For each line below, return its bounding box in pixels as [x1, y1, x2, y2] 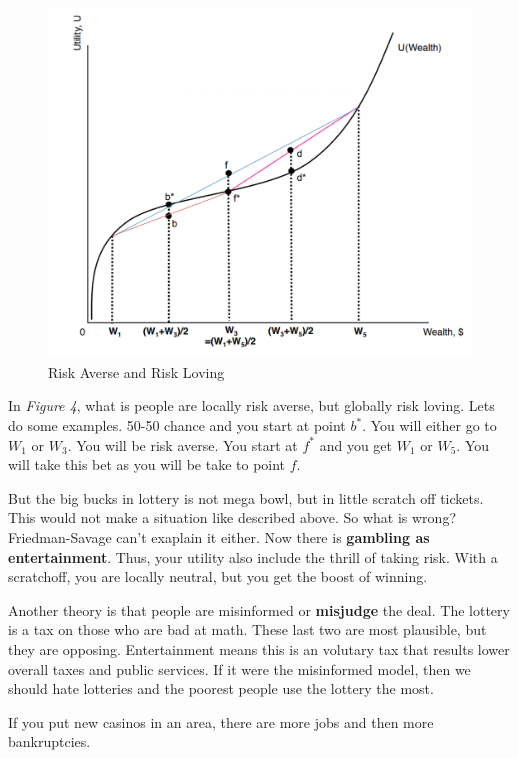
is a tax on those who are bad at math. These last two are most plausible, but [8, 619, 487, 640]
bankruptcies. [8, 731, 91, 752]
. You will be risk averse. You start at [67, 434, 298, 455]
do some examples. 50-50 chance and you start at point [8, 415, 346, 436]
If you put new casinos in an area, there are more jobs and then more [8, 711, 434, 732]
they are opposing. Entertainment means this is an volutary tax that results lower [8, 639, 510, 660]
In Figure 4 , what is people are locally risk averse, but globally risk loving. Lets [8, 395, 495, 416]
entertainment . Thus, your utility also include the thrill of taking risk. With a [8, 546, 498, 567]
